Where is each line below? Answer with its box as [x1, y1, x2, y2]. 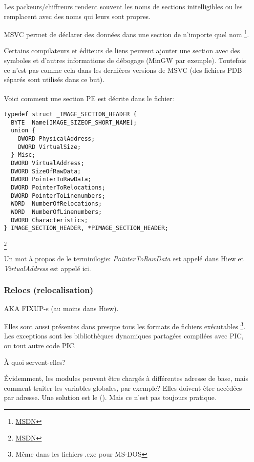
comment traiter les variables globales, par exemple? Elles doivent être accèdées [4, 382, 242, 393]
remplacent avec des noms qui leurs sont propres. [4, 11, 150, 21]
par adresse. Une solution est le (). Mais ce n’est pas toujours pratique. [4, 392, 216, 402]
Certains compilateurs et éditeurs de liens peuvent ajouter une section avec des [4, 45, 240, 56]
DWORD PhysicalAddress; [18, 135, 95, 142]
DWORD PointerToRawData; [11, 176, 91, 183]
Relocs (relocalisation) [4, 284, 93, 296]
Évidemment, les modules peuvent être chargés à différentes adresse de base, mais [4, 373, 249, 383]
